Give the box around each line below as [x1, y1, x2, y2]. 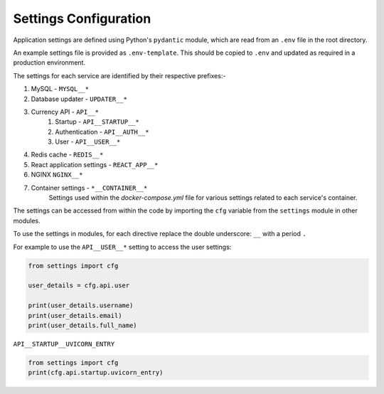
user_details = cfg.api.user [28, 282, 130, 289]
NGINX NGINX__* [31, 171, 83, 179]
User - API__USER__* [55, 137, 121, 146]
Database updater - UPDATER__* [31, 95, 128, 103]
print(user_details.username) [28, 302, 134, 309]
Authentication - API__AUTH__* [55, 127, 149, 136]
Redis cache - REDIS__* [31, 150, 104, 159]
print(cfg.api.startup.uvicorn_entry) [28, 368, 164, 377]
